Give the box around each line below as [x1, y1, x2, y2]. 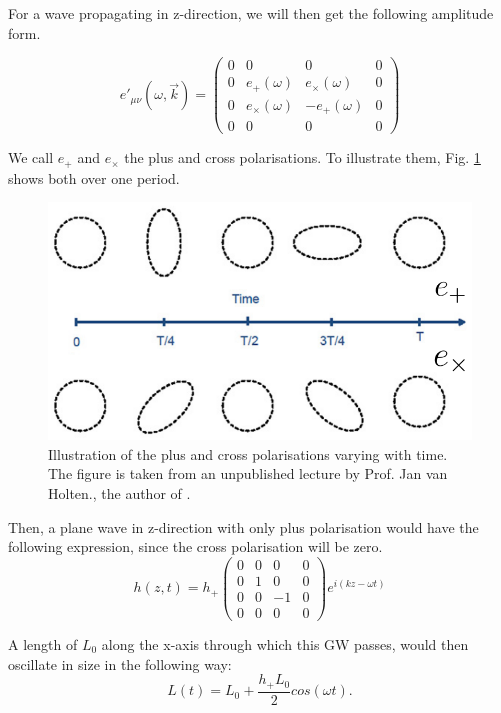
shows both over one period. [8, 167, 180, 188]
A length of [8, 634, 78, 655]
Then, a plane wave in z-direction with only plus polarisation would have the [8, 516, 479, 537]
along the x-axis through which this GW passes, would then [101, 634, 469, 655]
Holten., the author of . [48, 483, 191, 504]
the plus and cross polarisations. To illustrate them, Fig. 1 [124, 147, 481, 168]
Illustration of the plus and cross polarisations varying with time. [48, 443, 448, 464]
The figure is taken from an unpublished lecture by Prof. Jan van [48, 463, 448, 484]
